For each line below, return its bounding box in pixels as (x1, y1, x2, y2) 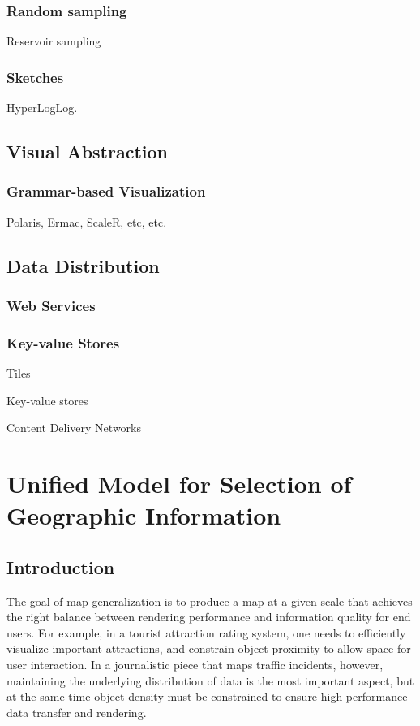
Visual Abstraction (6, 139, 168, 164)
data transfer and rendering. (6, 703, 147, 720)
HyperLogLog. (6, 99, 78, 116)
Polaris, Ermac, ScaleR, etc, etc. (6, 213, 167, 230)
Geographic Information (6, 499, 281, 532)
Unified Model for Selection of (6, 467, 352, 500)
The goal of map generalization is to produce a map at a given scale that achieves (6, 592, 413, 609)
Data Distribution (6, 253, 160, 278)
